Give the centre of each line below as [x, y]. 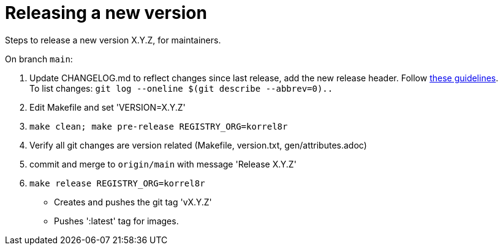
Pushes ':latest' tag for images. [116, 221]
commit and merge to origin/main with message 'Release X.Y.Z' [163, 164]
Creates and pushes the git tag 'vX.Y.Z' [133, 202]
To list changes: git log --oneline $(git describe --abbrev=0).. [181, 88]
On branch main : [39, 59]
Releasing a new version [106, 13]
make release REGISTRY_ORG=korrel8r [117, 183]
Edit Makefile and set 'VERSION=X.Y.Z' [108, 107]
